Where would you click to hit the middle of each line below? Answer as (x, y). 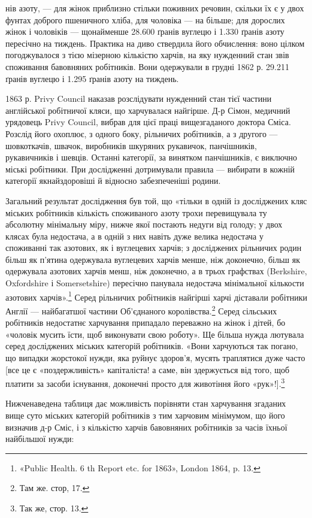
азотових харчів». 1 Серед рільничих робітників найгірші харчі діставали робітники (156, 296)
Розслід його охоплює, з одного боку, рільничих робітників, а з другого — (142, 133)
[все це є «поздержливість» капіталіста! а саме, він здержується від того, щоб (148, 369)
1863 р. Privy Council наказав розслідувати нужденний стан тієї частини (139, 99)
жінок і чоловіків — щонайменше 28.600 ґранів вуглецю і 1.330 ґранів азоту (145, 31)
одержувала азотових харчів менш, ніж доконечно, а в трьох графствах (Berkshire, (156, 271)
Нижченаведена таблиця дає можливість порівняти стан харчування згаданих (146, 403)
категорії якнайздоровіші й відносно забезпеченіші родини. (113, 181)
